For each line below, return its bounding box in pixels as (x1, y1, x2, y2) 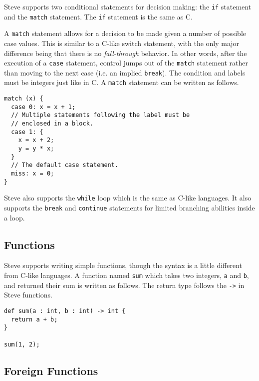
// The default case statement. (11, 161, 119, 169)
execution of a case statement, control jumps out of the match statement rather (4, 57, 249, 68)
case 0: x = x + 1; (11, 103, 76, 110)
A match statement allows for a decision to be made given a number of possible (4, 28, 246, 38)
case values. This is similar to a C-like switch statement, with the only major (4, 37, 240, 48)
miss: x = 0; (11, 170, 54, 177)
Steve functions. (4, 289, 52, 300)
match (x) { (4, 95, 43, 102)
